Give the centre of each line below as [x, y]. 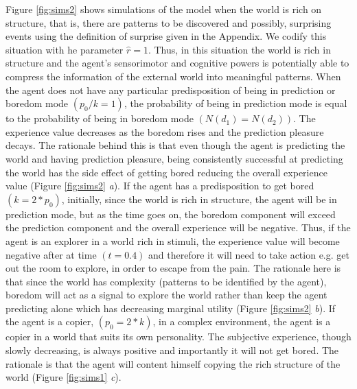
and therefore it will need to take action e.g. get [249, 254]
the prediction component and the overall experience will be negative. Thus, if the [178, 227]
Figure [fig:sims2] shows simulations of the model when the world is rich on [164, 9]
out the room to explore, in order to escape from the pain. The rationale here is [173, 268]
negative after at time [51, 254]
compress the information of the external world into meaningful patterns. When [173, 76]
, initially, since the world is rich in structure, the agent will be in [199, 199]
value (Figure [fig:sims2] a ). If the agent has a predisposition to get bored [160, 186]
